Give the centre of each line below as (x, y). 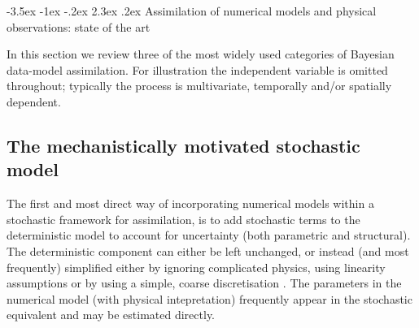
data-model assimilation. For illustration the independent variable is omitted (197, 69)
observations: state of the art (79, 26)
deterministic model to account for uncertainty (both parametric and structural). (209, 235)
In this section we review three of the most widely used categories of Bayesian (201, 54)
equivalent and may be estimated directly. (111, 315)
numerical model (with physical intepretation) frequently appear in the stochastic (209, 298)
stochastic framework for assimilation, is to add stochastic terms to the (183, 219)
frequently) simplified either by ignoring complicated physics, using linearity (196, 267)
